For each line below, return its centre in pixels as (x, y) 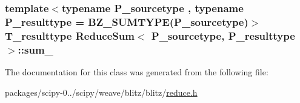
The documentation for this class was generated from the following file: (137, 71)
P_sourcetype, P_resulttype (223, 35)
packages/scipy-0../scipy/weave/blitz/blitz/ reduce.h (101, 92)
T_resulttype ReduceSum (70, 35)
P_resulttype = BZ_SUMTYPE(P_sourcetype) (127, 21)
